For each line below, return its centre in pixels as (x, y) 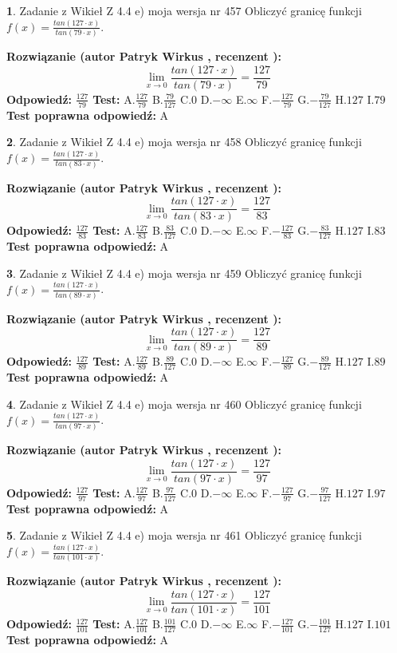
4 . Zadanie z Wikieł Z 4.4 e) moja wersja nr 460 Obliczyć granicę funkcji (184, 404)
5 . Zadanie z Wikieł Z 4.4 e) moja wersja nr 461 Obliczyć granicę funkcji (184, 535)
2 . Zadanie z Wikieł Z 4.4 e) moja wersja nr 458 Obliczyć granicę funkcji (184, 142)
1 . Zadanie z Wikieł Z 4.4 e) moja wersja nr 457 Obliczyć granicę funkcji (184, 10)
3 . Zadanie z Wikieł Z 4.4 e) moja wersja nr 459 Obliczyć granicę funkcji (184, 273)
